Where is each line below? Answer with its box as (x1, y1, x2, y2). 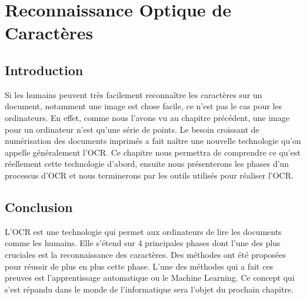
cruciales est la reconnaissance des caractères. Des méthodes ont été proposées (5, 248, 286, 260)
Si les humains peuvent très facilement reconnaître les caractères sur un (5, 88, 262, 100)
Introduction (5, 61, 84, 79)
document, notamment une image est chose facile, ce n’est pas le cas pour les (5, 100, 282, 112)
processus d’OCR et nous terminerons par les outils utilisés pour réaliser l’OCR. (5, 169, 294, 181)
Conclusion (5, 197, 73, 216)
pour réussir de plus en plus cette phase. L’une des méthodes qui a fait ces (5, 260, 273, 272)
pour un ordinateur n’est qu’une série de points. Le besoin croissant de (5, 123, 260, 135)
